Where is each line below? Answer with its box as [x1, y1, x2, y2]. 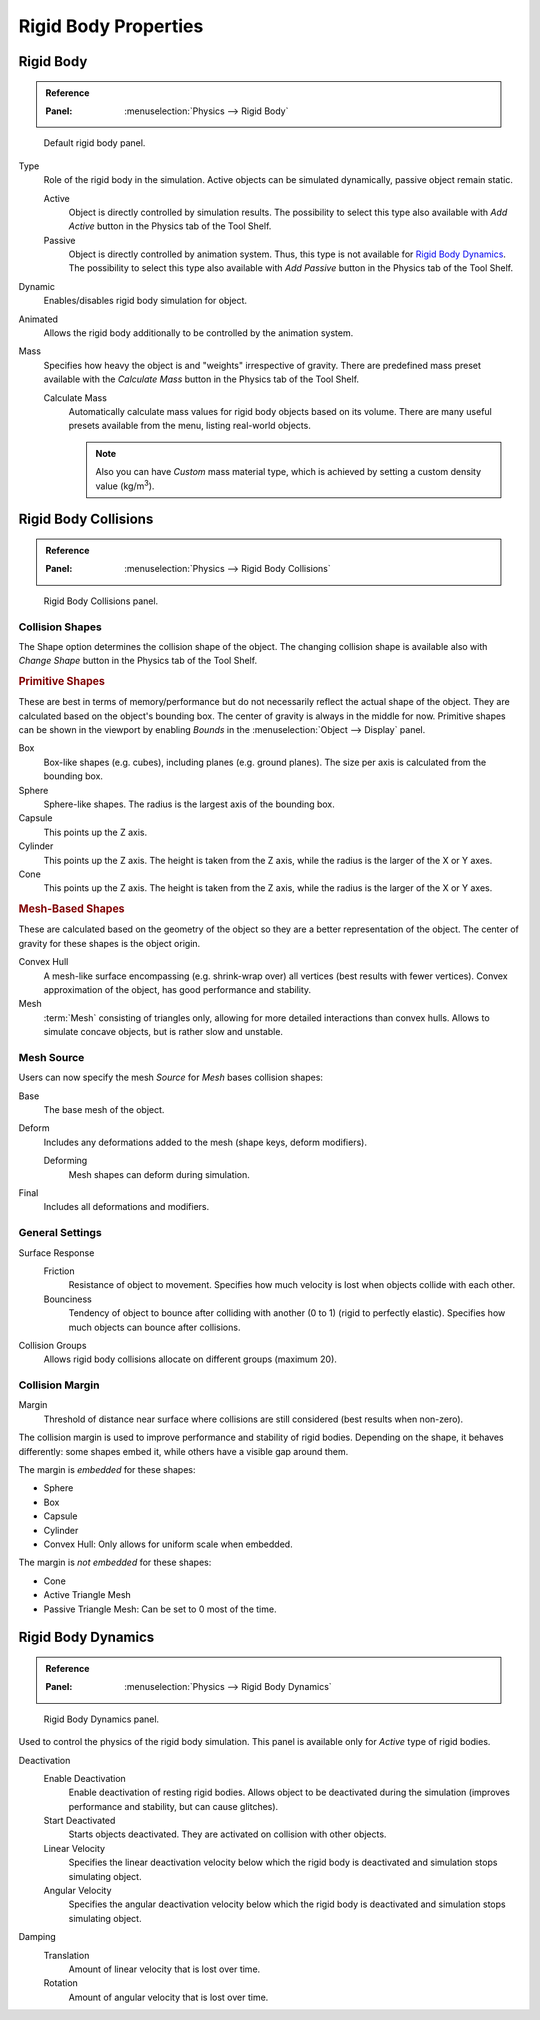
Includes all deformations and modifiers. [43, 1201, 210, 1213]
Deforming [43, 1155, 88, 1167]
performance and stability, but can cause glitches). [68, 1800, 279, 1812]
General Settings [18, 1226, 102, 1240]
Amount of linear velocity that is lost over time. [68, 1963, 261, 1975]
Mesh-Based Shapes [18, 902, 125, 916]
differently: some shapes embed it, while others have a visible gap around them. [18, 1445, 349, 1457]
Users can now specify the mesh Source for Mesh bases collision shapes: [18, 1071, 324, 1084]
